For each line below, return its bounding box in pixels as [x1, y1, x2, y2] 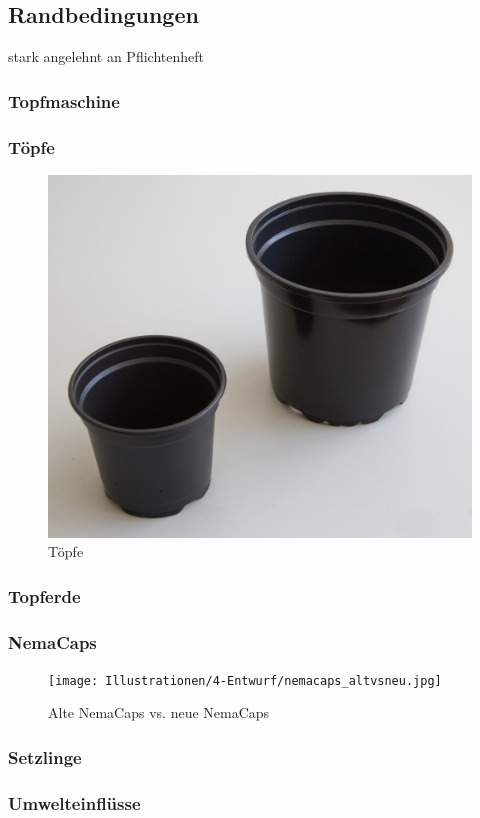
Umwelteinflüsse [8, 790, 141, 815]
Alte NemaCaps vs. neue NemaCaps [48, 702, 270, 723]
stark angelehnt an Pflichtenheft [8, 46, 204, 67]
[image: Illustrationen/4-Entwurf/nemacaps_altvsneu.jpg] [48, 673, 442, 688]
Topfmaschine [8, 88, 120, 113]
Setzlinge [8, 745, 82, 769]
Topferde [8, 583, 81, 608]
